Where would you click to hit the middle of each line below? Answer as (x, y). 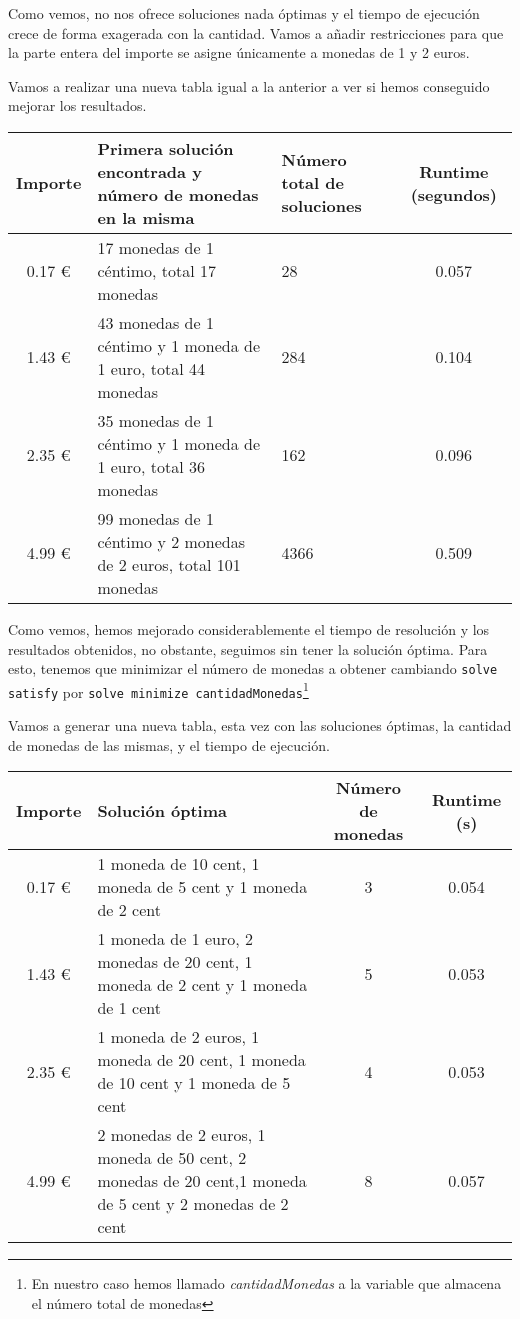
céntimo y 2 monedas (171, 541)
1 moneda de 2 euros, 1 (178, 1037)
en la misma (146, 217)
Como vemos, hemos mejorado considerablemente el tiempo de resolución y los (249, 628)
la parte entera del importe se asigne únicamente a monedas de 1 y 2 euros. (239, 52)
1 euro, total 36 (151, 466)
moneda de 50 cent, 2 (172, 1158)
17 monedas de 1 (155, 247)
